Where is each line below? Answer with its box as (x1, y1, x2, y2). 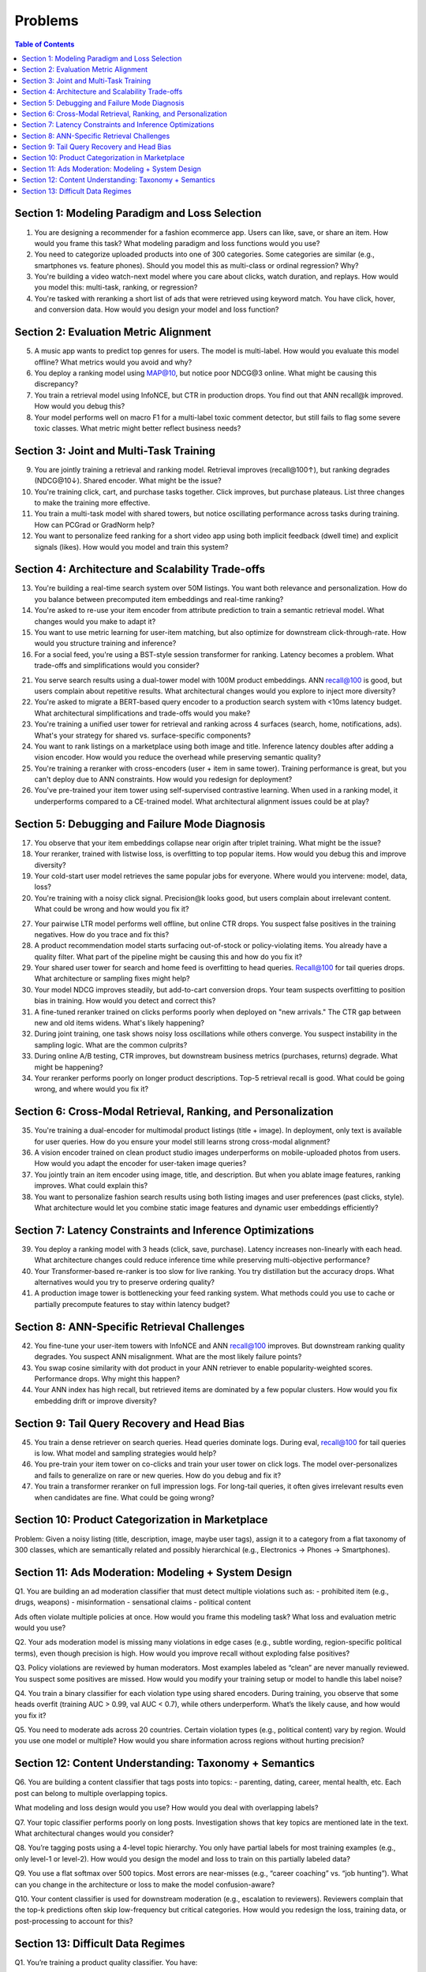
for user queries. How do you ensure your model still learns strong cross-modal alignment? (34, 1137, 331, 1146)
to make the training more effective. (34, 498, 151, 507)
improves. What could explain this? (34, 1181, 148, 1190)
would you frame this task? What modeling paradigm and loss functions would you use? (34, 238, 320, 248)
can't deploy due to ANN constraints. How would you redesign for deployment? (34, 775, 293, 784)
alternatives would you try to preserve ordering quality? (34, 1278, 215, 1287)
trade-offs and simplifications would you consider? (34, 661, 200, 670)
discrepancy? (34, 379, 79, 389)
